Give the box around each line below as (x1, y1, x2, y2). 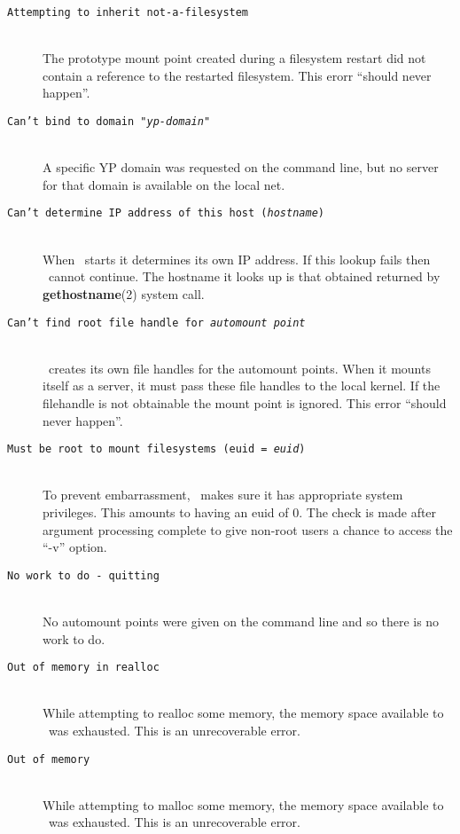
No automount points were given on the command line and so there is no (43, 612, 440, 630)
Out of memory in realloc (7, 661, 160, 674)
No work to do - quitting (7, 569, 160, 582)
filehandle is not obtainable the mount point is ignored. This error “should (43, 393, 447, 412)
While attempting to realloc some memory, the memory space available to (43, 704, 444, 722)
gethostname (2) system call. (43, 284, 205, 303)
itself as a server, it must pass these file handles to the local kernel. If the (43, 376, 441, 395)
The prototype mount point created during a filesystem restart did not (43, 49, 426, 67)
